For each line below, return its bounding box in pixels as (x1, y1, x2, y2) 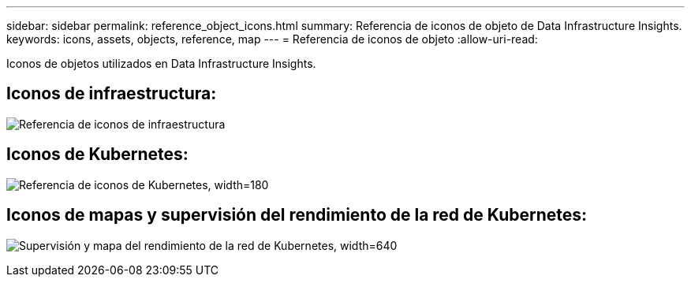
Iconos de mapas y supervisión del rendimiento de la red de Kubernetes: (6, 205, 588, 225)
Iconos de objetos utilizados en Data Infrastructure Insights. (6, 57, 316, 70)
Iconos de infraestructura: (6, 84, 217, 104)
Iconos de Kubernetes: (6, 144, 189, 165)
